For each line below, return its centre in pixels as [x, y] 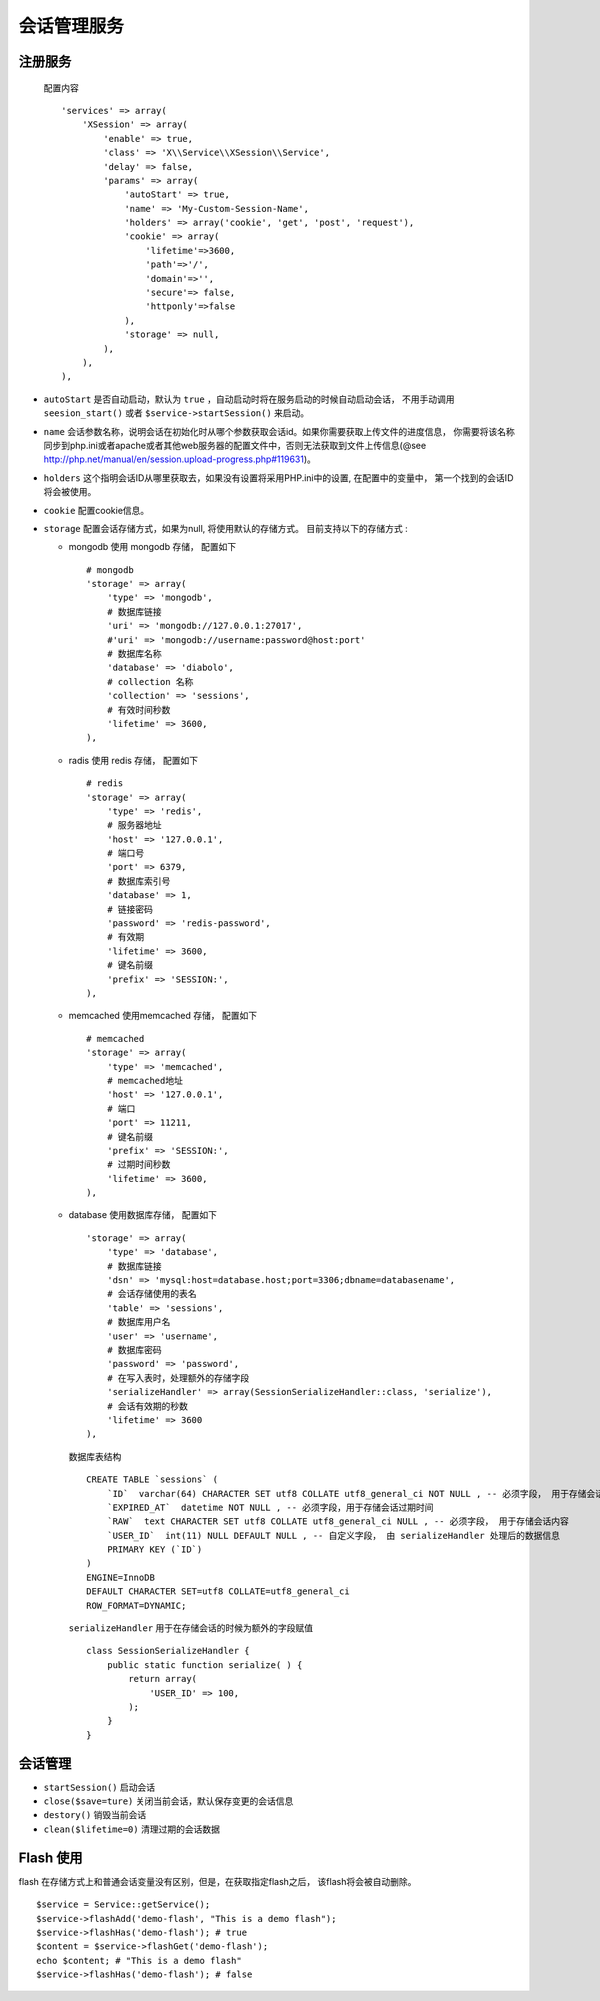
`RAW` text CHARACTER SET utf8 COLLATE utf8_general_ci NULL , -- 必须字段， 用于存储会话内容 [338, 1521]
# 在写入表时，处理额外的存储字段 [178, 1378]
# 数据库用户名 [138, 1322]
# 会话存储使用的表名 [151, 1294]
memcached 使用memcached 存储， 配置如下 [163, 1016]
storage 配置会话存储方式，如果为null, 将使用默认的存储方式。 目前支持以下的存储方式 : [226, 528]
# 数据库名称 [134, 654]
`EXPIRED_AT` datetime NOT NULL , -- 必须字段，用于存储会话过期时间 [270, 1507]
